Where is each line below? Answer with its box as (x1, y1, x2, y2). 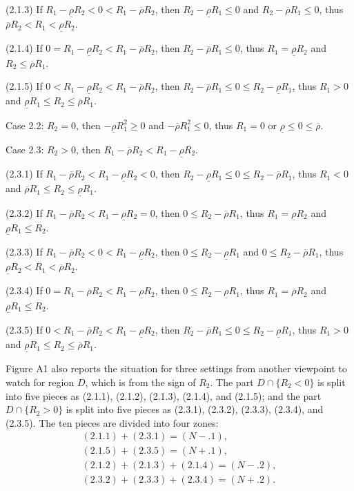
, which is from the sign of (85, 374, 196, 389)
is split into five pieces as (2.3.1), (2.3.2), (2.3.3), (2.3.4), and (66, 402, 324, 416)
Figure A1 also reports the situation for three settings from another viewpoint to (6, 361, 347, 376)
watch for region (6, 374, 75, 389)
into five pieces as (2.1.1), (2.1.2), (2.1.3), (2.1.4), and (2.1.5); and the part (6, 388, 322, 403)
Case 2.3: (6, 142, 44, 156)
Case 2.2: (6, 117, 44, 132)
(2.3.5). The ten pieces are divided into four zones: (6, 415, 219, 430)
